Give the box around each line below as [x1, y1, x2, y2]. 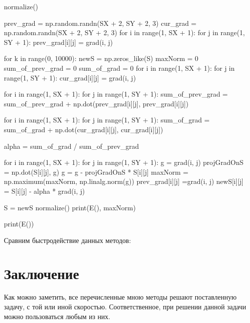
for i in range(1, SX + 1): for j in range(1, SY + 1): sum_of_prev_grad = [4, 89, 228, 99]
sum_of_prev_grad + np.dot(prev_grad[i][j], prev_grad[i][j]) [4, 98, 189, 108]
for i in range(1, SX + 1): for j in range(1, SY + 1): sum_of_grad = [4, 115, 210, 125]
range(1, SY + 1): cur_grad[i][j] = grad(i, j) [4, 72, 136, 82]
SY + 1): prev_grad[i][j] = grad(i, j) [4, 37, 113, 47]
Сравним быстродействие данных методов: [4, 235, 131, 245]
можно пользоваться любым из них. [4, 311, 110, 321]
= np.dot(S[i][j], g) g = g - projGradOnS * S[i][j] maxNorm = [4, 166, 188, 177]
